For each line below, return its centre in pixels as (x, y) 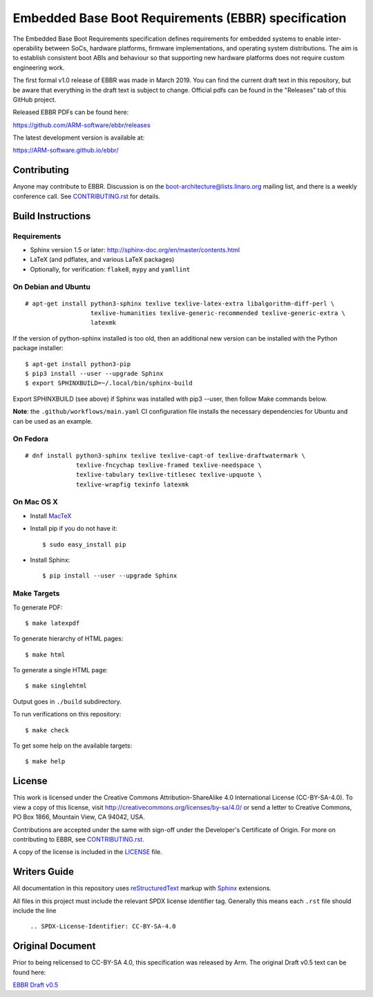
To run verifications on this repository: (67, 714)
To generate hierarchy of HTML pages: (68, 638)
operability (28, 48)
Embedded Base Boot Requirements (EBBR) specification (180, 18)
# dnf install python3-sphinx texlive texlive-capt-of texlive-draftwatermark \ (165, 455)
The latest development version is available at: (79, 137)
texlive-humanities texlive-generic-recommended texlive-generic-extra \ (218, 313)
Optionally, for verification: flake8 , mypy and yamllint (110, 269)
